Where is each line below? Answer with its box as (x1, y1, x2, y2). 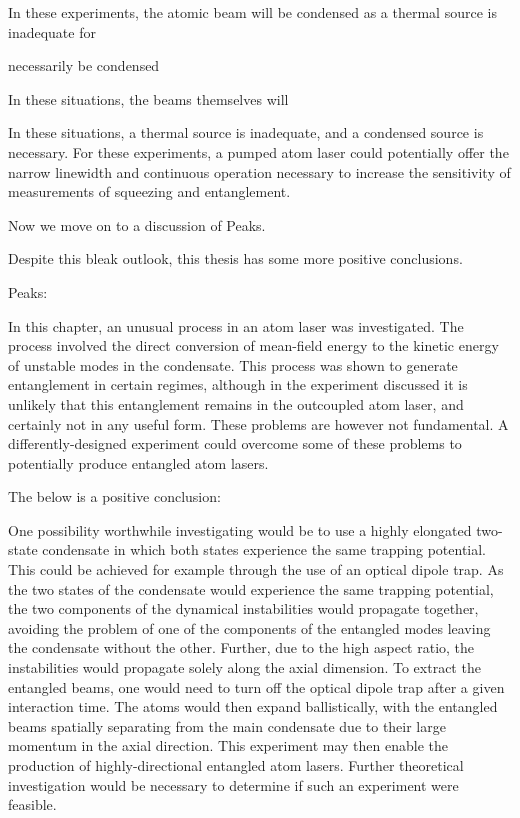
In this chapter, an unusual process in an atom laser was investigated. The (8, 315, 464, 336)
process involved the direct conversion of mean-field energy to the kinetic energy (8, 335, 499, 356)
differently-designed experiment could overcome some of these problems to (8, 433, 462, 454)
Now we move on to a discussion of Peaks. (8, 214, 266, 235)
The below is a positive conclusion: (8, 486, 221, 507)
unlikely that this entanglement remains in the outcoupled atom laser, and (8, 393, 464, 414)
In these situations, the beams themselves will (8, 88, 289, 109)
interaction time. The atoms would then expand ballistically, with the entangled (8, 696, 498, 717)
